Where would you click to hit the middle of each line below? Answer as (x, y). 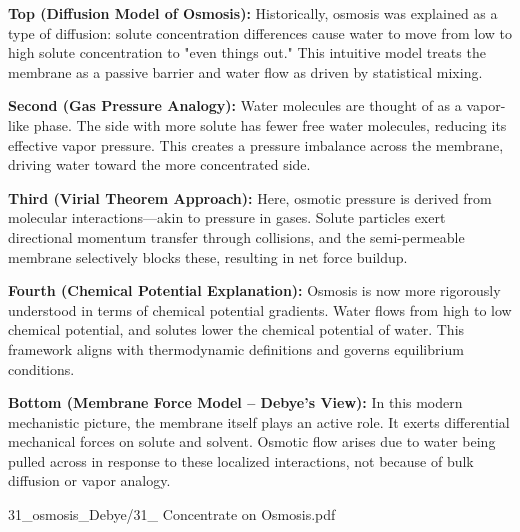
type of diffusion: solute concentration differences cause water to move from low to (260, 32)
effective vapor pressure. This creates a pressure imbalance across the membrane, (256, 144)
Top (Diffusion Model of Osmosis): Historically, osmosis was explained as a (253, 13)
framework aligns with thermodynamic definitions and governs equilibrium (236, 348)
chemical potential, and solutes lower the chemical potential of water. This (236, 329)
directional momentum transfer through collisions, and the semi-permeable (236, 236)
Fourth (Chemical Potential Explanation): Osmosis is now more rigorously (254, 290)
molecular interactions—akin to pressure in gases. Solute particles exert (227, 217)
